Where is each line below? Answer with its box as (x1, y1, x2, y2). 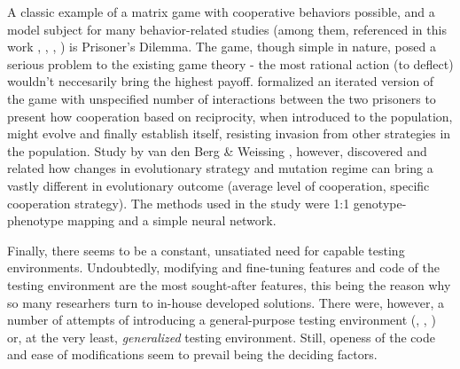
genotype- (353, 193, 407, 212)
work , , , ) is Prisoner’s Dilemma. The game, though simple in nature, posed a (7, 37, 436, 56)
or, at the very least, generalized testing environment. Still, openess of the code (7, 327, 435, 346)
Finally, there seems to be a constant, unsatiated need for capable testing (7, 240, 405, 259)
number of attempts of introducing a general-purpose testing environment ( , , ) (7, 310, 436, 329)
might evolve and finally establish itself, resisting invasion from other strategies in (7, 124, 451, 143)
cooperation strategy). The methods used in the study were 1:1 (7, 193, 350, 212)
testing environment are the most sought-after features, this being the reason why (7, 275, 451, 294)
